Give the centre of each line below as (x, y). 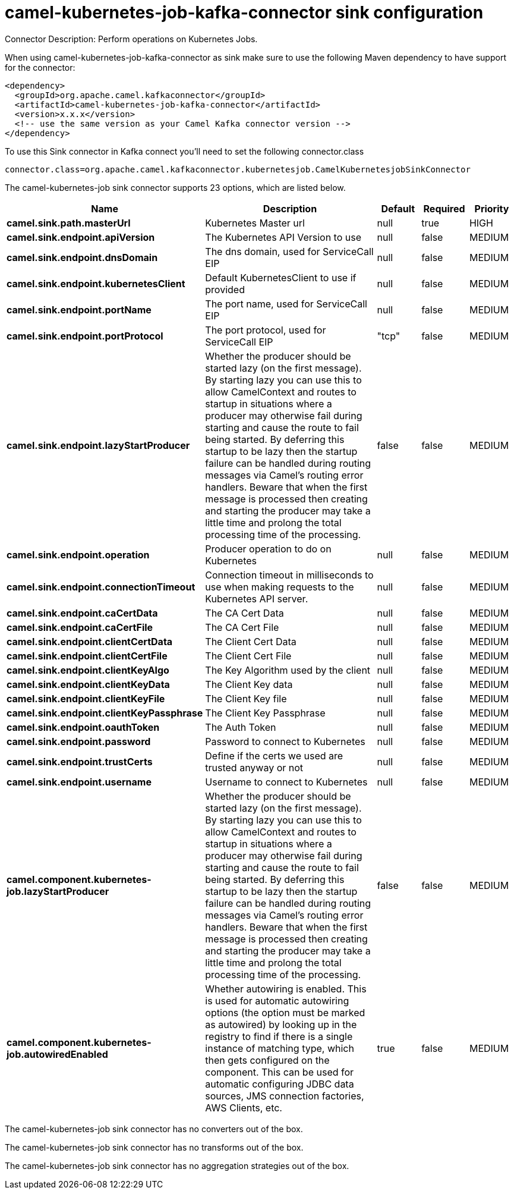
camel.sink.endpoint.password (79, 741)
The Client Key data (249, 684)
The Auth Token (241, 727)
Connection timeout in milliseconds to (289, 575)
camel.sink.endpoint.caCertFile (80, 627)
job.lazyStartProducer (58, 891)
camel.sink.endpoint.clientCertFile (87, 656)
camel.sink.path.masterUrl (69, 223)
